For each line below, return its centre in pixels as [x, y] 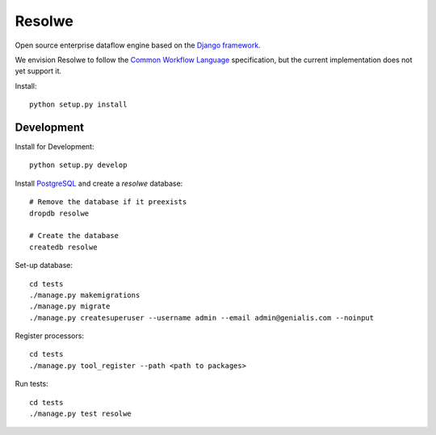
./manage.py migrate [70, 306]
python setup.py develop [78, 165]
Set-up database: [44, 266]
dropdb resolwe [59, 213]
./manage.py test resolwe [81, 414]
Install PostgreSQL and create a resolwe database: [99, 183]
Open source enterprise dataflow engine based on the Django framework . [138, 45]
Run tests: [31, 384]
